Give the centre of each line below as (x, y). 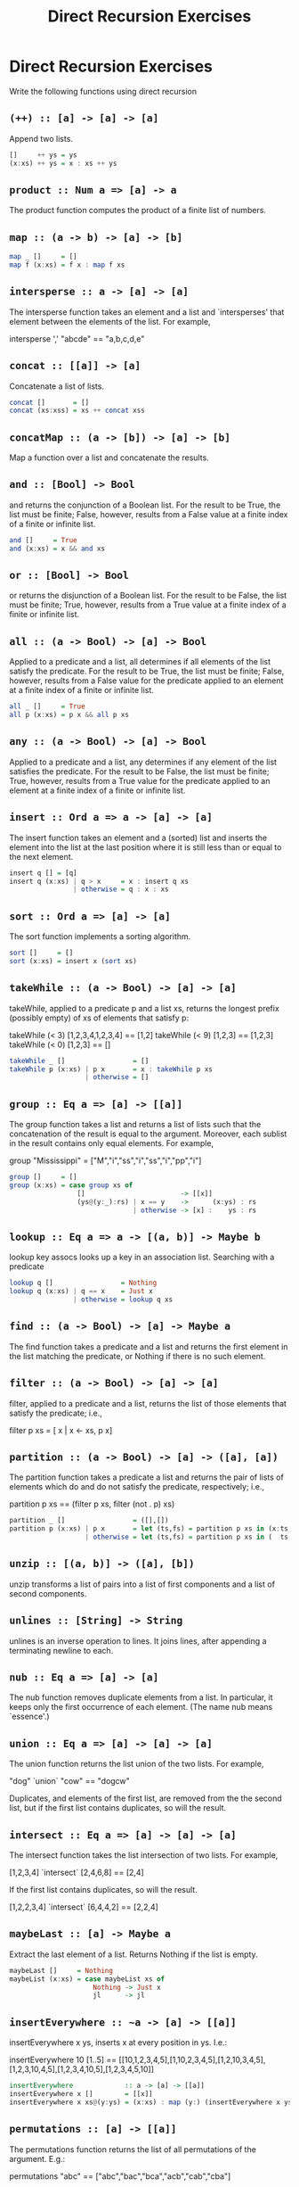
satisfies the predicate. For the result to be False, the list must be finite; (139, 771)
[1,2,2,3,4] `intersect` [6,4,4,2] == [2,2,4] (84, 1907)
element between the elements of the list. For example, (110, 321)
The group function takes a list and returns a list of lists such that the (135, 1125)
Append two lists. (41, 138)
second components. (48, 1593)
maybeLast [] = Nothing (61, 1970)
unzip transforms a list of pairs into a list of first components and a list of (142, 1584)
